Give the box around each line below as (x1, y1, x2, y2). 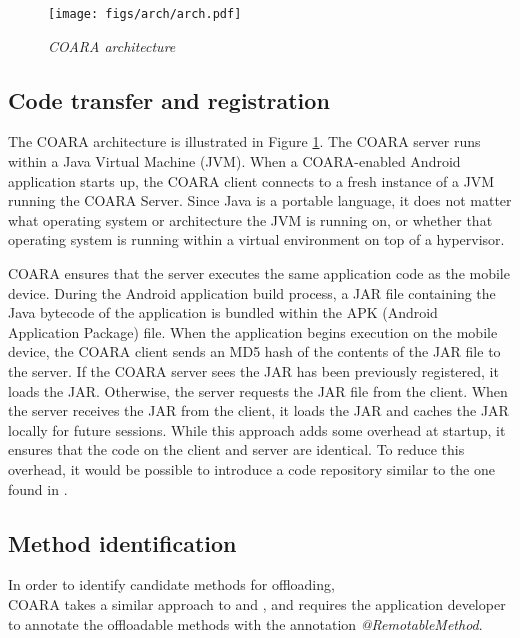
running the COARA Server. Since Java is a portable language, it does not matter (8, 190, 512, 211)
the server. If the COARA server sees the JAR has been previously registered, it (8, 360, 499, 381)
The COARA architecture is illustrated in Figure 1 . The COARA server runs (8, 131, 481, 152)
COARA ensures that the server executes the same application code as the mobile (8, 263, 510, 284)
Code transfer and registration (8, 84, 330, 115)
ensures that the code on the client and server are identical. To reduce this (8, 439, 465, 460)
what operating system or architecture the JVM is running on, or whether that (8, 209, 493, 230)
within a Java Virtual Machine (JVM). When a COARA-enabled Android (8, 151, 461, 172)
